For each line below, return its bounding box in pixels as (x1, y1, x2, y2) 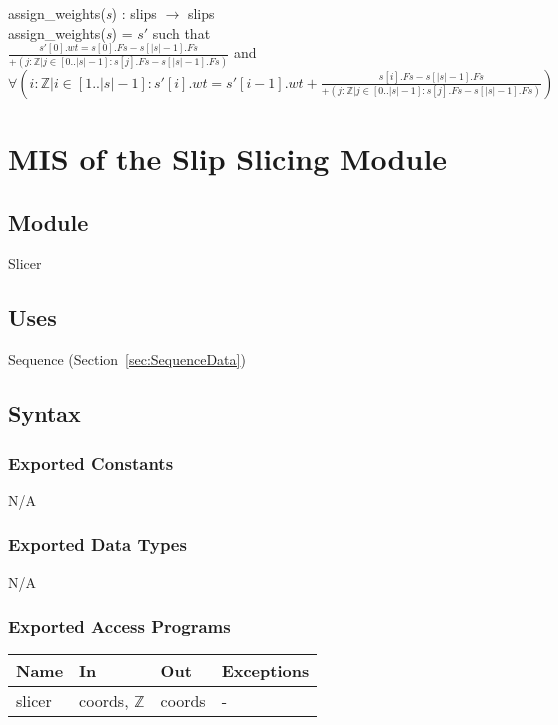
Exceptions (221, 659, 310, 683)
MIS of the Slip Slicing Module (8, 138, 448, 179)
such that (152, 22, 211, 43)
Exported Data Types (8, 532, 187, 557)
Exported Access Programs (8, 614, 231, 639)
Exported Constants (8, 450, 174, 475)
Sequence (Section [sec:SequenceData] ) (8, 349, 246, 370)
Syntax (8, 398, 81, 429)
